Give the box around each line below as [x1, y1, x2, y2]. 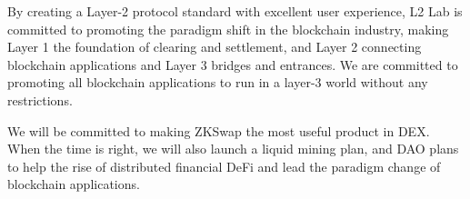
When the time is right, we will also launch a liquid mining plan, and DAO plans [7, 139, 459, 158]
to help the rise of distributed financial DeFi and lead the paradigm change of [7, 156, 441, 175]
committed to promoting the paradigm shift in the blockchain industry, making [7, 19, 449, 38]
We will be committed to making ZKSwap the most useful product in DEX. [7, 121, 430, 140]
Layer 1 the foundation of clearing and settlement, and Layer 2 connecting [7, 37, 422, 56]
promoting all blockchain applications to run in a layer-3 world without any [7, 73, 428, 92]
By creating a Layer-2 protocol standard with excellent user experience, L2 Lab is [7, 2, 463, 20]
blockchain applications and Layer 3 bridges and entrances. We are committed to [7, 55, 458, 74]
